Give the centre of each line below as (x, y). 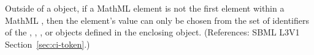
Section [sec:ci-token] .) (48, 44)
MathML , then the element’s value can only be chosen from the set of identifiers (157, 20)
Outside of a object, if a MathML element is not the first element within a (145, 8)
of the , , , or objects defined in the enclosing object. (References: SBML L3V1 (152, 32)
